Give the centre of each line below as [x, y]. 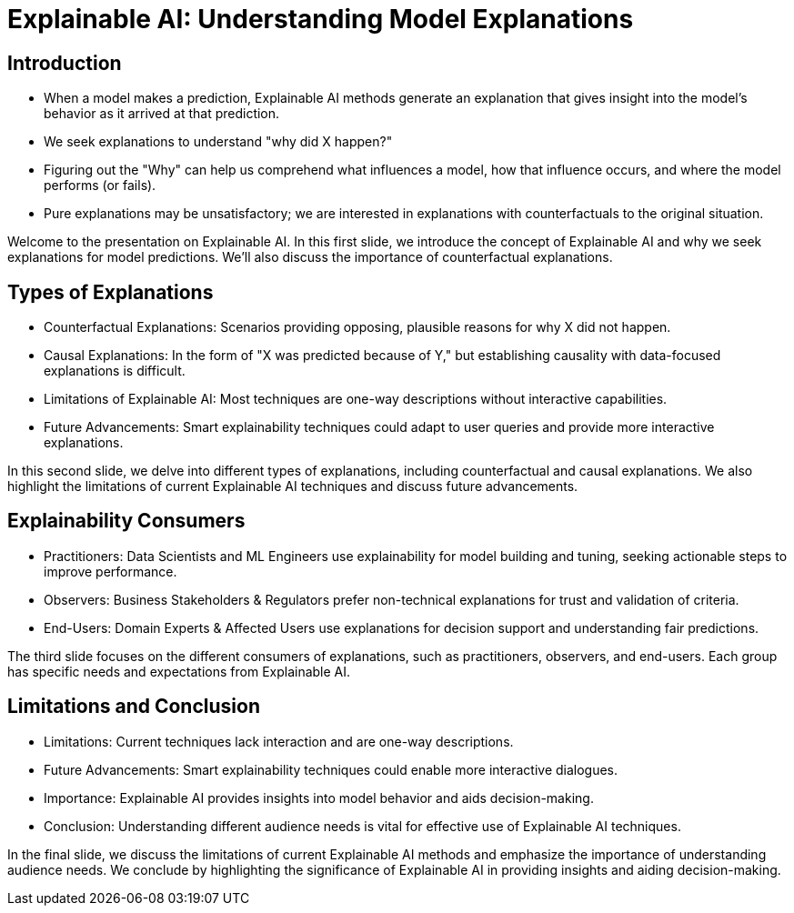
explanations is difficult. [115, 371]
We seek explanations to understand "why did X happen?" [218, 142]
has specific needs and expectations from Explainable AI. [179, 671]
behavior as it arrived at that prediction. [162, 114]
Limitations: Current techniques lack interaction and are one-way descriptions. [279, 741]
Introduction [65, 63]
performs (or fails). [100, 186]
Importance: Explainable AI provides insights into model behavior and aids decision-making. [319, 798]
